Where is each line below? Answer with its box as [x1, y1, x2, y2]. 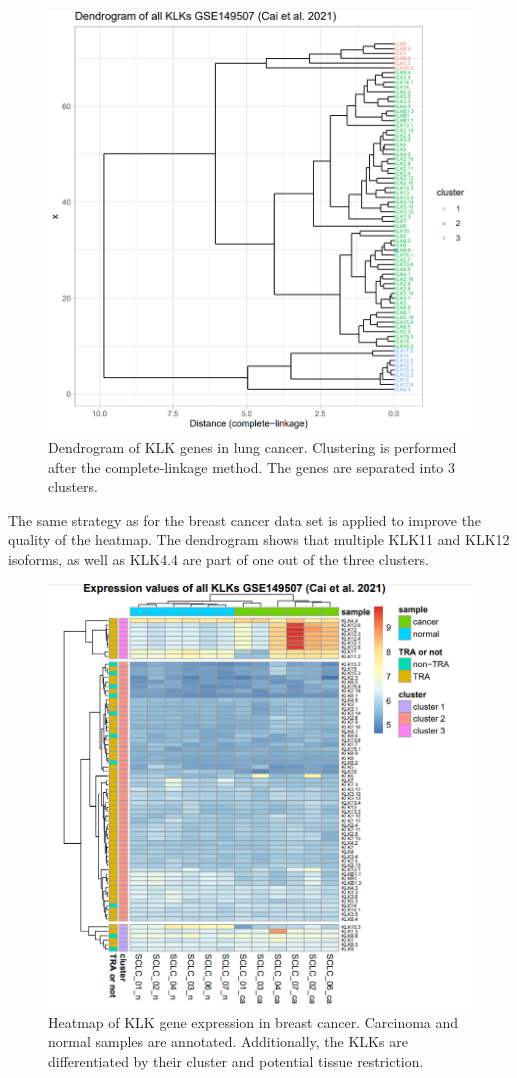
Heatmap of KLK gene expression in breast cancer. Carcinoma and [48, 1011, 459, 1032]
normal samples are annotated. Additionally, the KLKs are [48, 1031, 408, 1052]
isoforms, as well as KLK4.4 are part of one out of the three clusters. [8, 549, 429, 570]
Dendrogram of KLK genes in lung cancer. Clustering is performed [48, 437, 457, 458]
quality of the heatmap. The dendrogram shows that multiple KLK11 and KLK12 [8, 529, 510, 550]
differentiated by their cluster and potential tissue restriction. [48, 1050, 424, 1071]
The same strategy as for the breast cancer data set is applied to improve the [8, 509, 482, 530]
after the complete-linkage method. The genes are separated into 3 [48, 456, 456, 477]
